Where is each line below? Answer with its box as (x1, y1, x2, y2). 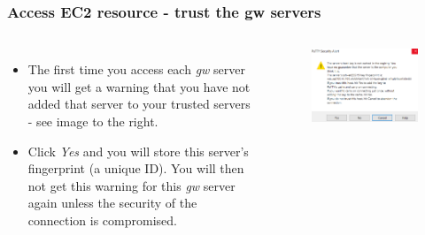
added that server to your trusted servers (27, 95, 251, 113)
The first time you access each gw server (27, 60, 245, 79)
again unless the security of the (27, 193, 197, 212)
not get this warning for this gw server (27, 176, 236, 194)
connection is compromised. (27, 210, 177, 229)
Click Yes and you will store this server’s (27, 141, 249, 160)
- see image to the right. (27, 112, 158, 130)
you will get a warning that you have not (27, 77, 251, 95)
